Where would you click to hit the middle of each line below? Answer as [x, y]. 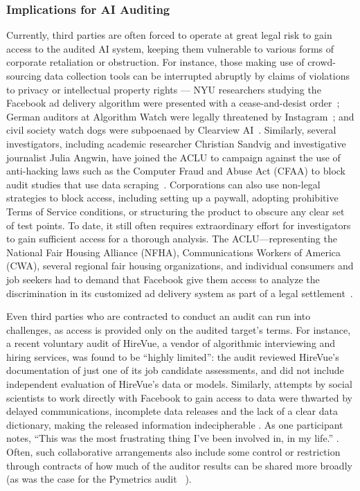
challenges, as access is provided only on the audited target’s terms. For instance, [179, 329]
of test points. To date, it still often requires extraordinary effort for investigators [179, 225]
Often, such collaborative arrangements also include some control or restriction [173, 452]
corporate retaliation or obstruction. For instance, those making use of [155, 62]
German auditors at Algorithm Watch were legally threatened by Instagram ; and [180, 116]
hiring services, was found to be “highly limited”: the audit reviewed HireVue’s [173, 356]
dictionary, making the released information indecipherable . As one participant [175, 424]
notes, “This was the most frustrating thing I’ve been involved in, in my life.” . [173, 438]
